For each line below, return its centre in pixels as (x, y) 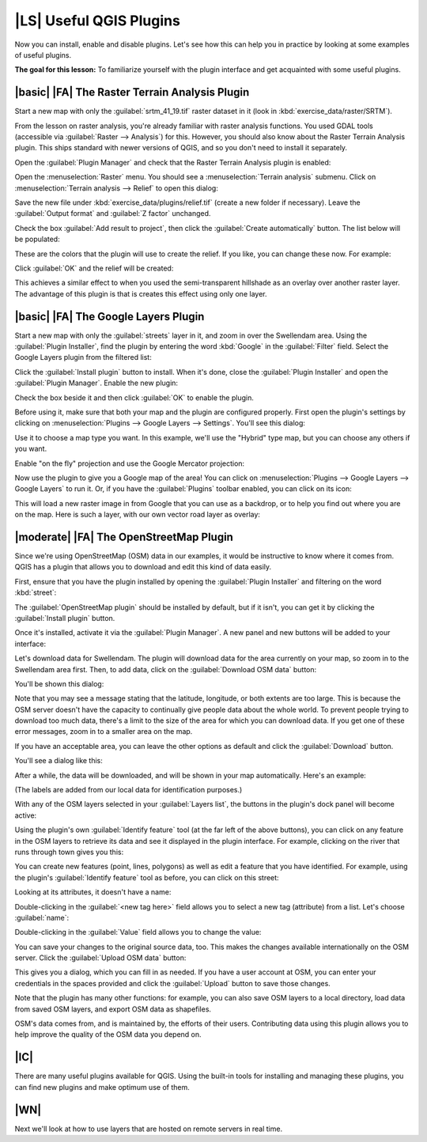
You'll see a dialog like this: (59, 761)
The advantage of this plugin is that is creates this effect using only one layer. (141, 293)
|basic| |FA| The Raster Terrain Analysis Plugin (132, 92)
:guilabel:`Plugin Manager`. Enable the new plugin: (96, 383)
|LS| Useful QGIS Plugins (98, 21)
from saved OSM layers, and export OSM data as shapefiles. (113, 1009)
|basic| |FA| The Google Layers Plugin (110, 316)
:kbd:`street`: (36, 592)
